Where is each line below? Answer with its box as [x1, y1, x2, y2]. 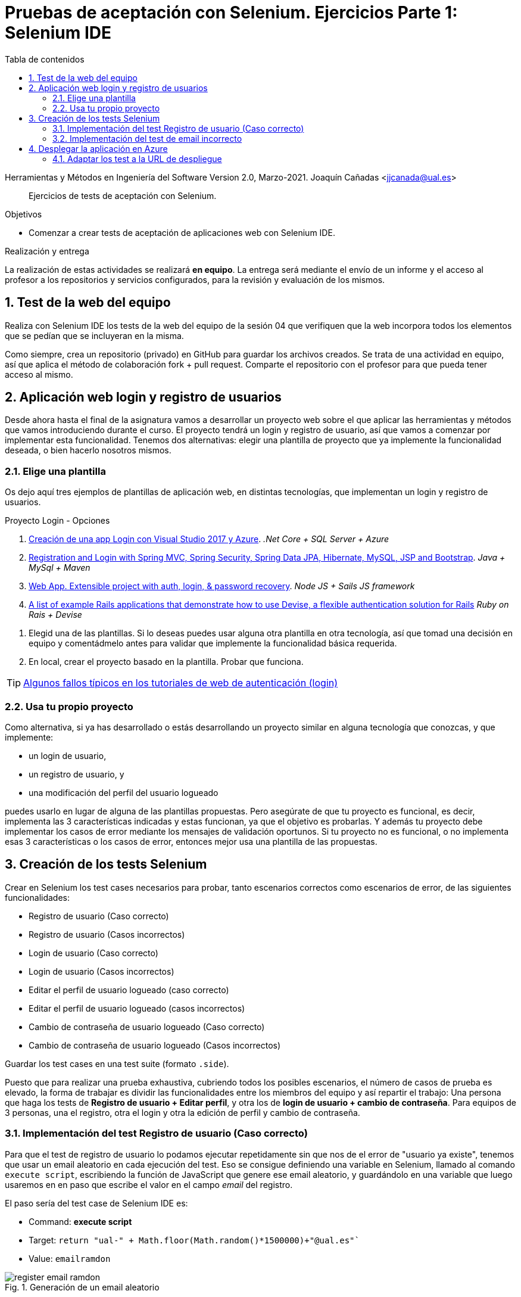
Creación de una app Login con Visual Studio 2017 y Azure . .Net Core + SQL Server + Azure [29, 534, 389, 545]
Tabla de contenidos [5, 54, 85, 64]
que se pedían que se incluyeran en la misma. [5, 330, 184, 341]
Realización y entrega [5, 245, 89, 256]
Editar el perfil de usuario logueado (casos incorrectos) [29, 1003, 245, 1013]
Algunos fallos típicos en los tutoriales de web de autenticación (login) [23, 677, 338, 689]
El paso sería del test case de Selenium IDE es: [5, 1198, 188, 1208]
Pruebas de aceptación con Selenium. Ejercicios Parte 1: [5, 2, 458, 23]
